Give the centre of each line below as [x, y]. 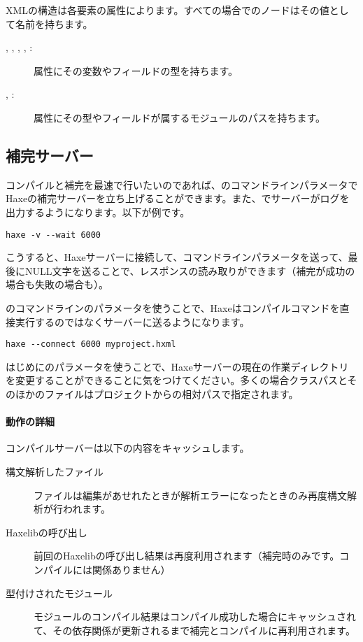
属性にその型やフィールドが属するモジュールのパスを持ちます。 [180, 117]
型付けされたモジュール [59, 593]
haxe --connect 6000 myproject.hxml [91, 344]
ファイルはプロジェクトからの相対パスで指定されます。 [171, 394]
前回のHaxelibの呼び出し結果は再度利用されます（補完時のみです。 [187, 556]
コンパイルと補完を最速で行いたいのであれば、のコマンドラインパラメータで [182, 184]
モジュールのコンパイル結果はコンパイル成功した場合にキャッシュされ [195, 616]
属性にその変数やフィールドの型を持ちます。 [136, 70]
